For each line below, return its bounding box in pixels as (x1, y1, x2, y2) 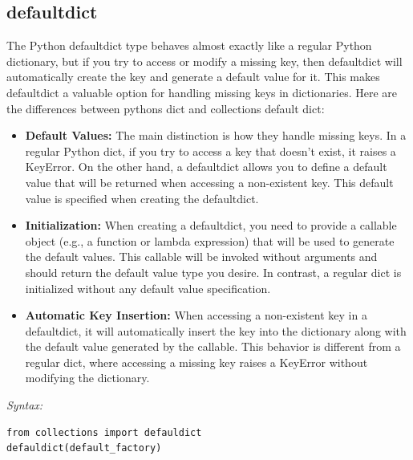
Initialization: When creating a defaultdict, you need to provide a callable (25, 217, 397, 234)
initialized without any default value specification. (25, 279, 271, 296)
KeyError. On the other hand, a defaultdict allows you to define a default (25, 158, 387, 175)
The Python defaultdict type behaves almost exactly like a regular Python (6, 37, 372, 54)
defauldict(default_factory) (6, 442, 162, 454)
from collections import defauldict (6, 426, 202, 438)
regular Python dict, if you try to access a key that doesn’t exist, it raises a (25, 142, 396, 159)
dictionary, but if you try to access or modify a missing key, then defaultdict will (6, 52, 403, 69)
